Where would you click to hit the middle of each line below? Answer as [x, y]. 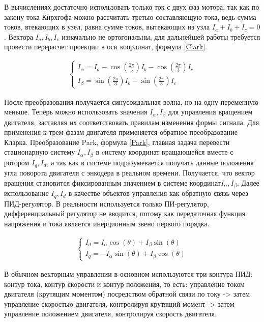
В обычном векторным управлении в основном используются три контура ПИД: [128, 274]
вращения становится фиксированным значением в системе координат [112, 182]
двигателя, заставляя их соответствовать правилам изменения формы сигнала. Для [132, 122]
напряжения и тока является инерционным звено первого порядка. [107, 223]
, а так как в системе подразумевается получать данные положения [150, 162]
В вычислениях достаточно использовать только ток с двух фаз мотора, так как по [132, 7]
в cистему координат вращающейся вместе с [165, 152]
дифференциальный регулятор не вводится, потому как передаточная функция [125, 213]
